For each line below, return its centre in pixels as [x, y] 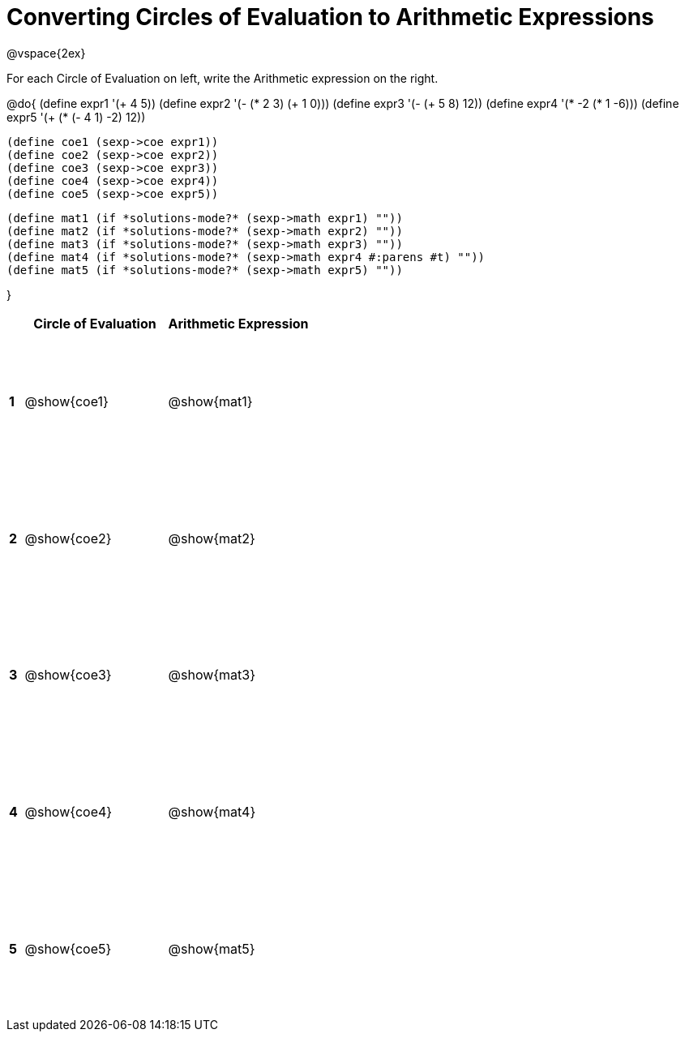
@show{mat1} [210, 402]
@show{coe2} [68, 538]
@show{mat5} [212, 948]
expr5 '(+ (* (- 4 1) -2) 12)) [76, 117]
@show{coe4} [68, 812]
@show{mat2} [212, 538]
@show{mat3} [212, 675]
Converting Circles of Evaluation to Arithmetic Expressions [330, 17]
